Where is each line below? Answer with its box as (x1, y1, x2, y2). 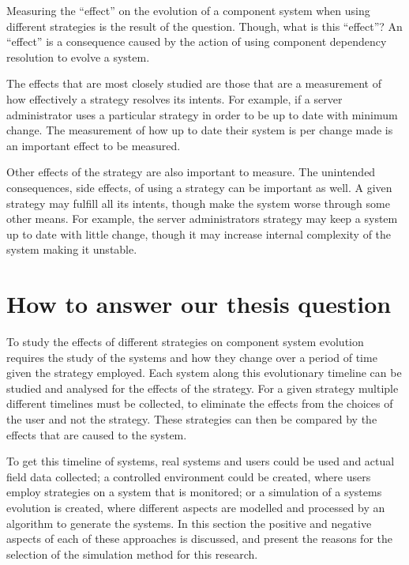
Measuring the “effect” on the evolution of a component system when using (6, 2, 370, 18)
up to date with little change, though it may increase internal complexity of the (6, 225, 392, 242)
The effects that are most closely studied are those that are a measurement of (6, 75, 381, 92)
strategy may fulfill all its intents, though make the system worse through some (6, 194, 390, 211)
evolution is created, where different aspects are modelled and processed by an (6, 499, 385, 515)
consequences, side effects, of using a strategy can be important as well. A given (6, 179, 392, 195)
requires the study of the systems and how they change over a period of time (6, 348, 377, 365)
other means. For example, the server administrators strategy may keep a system (6, 210, 398, 227)
